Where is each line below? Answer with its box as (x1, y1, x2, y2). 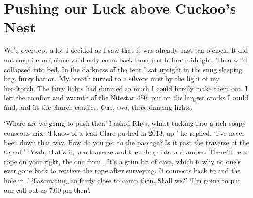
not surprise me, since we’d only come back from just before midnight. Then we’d (4, 54, 247, 64)
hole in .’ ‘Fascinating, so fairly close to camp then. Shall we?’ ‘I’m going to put (4, 175, 241, 185)
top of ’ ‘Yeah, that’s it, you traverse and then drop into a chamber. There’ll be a (4, 147, 247, 157)
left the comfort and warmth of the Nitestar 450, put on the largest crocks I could (4, 92, 249, 103)
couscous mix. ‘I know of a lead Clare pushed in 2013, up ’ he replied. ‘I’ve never (4, 128, 245, 138)
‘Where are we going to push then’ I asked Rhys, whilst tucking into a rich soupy (4, 118, 246, 128)
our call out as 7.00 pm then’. (4, 184, 90, 195)
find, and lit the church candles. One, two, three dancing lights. (4, 102, 193, 112)
